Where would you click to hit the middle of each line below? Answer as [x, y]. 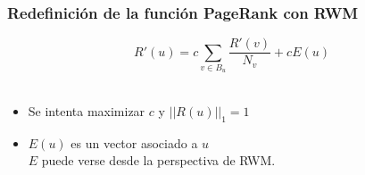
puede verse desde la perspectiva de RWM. [158, 160]
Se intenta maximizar [87, 111]
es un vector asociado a [134, 142]
